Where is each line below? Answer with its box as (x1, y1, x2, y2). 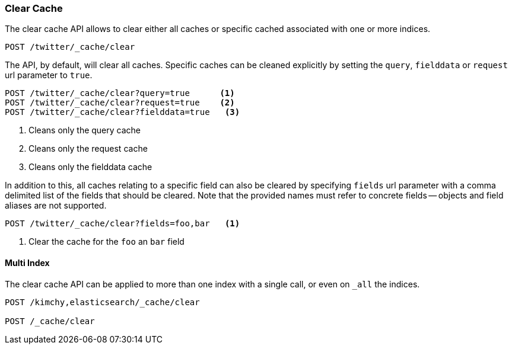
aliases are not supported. (5, 200, 107, 211)
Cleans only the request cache (28, 143, 148, 154)
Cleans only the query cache (28, 125, 141, 136)
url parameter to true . (5, 70, 93, 81)
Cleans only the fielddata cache (28, 162, 152, 172)
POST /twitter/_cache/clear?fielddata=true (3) (5, 107, 240, 117)
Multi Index (5, 257, 50, 268)
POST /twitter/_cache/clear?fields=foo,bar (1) (5, 219, 240, 229)
